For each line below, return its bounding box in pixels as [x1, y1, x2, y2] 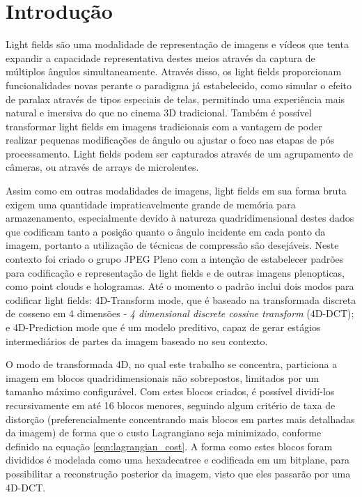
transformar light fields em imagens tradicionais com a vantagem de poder [6, 118, 322, 133]
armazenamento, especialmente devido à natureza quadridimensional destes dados [6, 211, 354, 225]
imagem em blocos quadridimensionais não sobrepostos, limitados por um [6, 370, 320, 385]
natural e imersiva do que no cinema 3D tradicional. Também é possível [6, 105, 312, 120]
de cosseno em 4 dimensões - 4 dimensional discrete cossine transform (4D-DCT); [6, 306, 354, 321]
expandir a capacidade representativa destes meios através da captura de [6, 50, 315, 65]
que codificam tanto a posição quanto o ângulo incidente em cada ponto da [6, 224, 326, 238]
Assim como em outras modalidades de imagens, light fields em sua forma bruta [6, 183, 347, 198]
